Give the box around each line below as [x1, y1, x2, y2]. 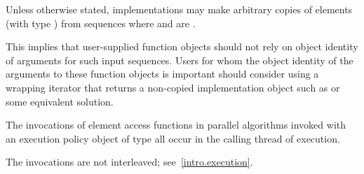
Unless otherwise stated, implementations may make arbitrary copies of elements [6, 2, 353, 16]
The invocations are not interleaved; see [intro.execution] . [6, 154, 253, 169]
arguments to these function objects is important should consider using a [6, 66, 319, 81]
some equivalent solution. [6, 94, 114, 108]
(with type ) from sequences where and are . [6, 15, 196, 30]
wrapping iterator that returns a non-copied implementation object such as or [6, 80, 340, 94]
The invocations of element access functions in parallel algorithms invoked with [6, 117, 346, 132]
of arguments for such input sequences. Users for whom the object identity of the [6, 52, 353, 67]
